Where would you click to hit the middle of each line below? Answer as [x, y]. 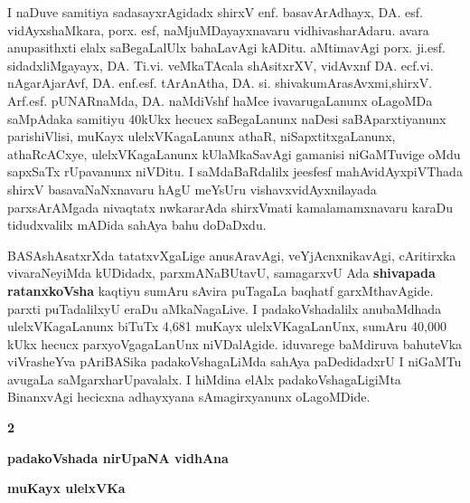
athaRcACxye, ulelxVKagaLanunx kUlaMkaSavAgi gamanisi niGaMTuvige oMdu [234, 153]
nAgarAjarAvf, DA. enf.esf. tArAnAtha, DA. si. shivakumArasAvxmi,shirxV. [220, 83]
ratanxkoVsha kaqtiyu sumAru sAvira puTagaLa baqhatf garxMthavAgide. [221, 290]
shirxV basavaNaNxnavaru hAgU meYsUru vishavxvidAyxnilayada [192, 189]
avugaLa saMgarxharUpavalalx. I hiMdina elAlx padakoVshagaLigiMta [204, 379]
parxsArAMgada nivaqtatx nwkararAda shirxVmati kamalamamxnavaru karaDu [230, 207]
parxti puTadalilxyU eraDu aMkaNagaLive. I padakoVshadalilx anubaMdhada [225, 308]
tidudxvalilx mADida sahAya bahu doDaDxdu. [137, 225]
